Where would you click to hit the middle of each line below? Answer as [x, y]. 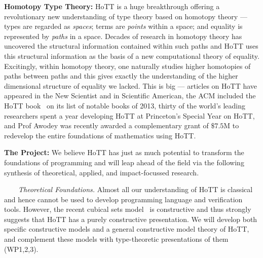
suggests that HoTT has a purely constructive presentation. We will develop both [131, 219]
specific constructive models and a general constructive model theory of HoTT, [127, 229]
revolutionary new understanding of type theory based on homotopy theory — [126, 16]
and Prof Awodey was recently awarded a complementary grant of [106, 125]
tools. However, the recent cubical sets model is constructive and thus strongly [128, 209]
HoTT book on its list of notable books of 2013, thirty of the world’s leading [125, 105]
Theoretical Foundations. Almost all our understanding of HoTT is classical [136, 189]
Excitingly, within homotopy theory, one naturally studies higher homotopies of [127, 66]
